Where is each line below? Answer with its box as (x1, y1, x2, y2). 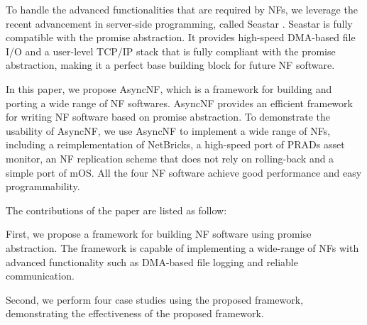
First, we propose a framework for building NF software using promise (6, 226, 312, 241)
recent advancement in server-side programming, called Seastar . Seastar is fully (6, 16, 353, 31)
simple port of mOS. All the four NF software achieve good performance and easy (6, 165, 362, 180)
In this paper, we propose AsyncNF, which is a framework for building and (6, 81, 332, 96)
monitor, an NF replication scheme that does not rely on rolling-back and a (6, 150, 334, 165)
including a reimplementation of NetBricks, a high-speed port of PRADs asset (6, 137, 345, 152)
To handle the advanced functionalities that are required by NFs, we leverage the (6, 2, 358, 16)
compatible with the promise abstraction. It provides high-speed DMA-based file (6, 30, 356, 45)
